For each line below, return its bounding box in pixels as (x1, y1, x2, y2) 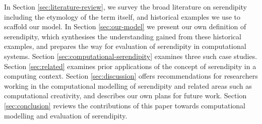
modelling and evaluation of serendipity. (4, 110, 127, 120)
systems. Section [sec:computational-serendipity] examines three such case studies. (4, 50, 257, 61)
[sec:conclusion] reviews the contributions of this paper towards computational (4, 100, 245, 110)
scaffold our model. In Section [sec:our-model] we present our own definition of (4, 21, 246, 32)
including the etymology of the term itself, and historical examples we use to (4, 11, 240, 22)
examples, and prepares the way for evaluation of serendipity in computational (4, 41, 246, 51)
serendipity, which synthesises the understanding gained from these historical (4, 31, 241, 41)
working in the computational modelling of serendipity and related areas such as (4, 80, 252, 91)
